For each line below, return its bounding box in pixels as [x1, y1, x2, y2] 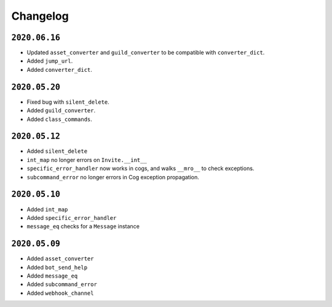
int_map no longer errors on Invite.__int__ [26, 156, 147, 163]
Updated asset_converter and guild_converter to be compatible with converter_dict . [26, 49, 265, 56]
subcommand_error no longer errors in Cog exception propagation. [26, 173, 200, 181]
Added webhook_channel [26, 289, 94, 297]
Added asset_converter [26, 255, 94, 262]
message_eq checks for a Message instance [26, 223, 140, 230]
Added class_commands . [26, 115, 92, 123]
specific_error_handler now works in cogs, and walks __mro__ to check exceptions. [26, 165, 255, 172]
